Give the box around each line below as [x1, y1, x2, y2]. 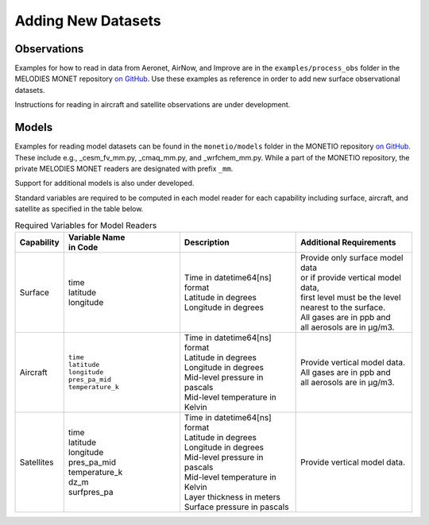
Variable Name [68, 231, 126, 242]
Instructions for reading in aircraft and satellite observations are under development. [14, 100, 291, 110]
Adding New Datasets [14, 12, 162, 29]
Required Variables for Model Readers [14, 219, 157, 230]
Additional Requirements [300, 237, 396, 248]
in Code [68, 241, 99, 253]
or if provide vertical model [300, 272, 401, 283]
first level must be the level [300, 291, 401, 303]
